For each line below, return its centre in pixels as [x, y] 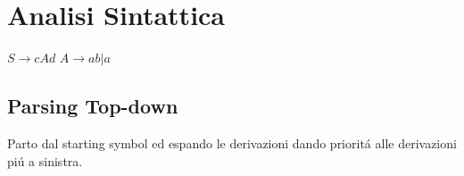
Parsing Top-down [93, 106]
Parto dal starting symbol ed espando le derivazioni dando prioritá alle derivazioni [232, 142]
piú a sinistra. [45, 160]
